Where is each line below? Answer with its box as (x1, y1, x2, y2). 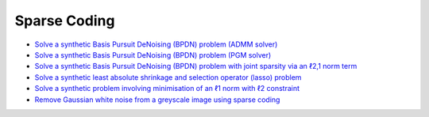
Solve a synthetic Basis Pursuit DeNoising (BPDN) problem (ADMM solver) (34, 40, 278, 49)
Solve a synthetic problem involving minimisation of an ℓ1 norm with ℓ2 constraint (34, 84, 300, 93)
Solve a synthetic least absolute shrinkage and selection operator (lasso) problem (34, 72, 302, 82)
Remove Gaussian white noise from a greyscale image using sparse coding (34, 95, 280, 104)
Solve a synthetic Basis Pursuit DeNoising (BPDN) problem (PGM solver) (34, 50, 272, 59)
